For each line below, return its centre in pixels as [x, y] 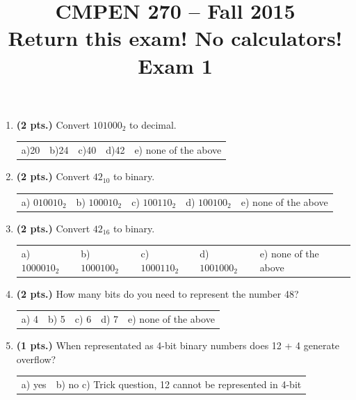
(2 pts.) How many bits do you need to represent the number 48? [157, 293]
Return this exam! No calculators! [175, 38]
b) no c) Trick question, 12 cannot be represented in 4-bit [179, 384]
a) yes [34, 384]
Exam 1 [175, 65]
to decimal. [153, 124]
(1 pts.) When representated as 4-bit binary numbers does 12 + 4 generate [178, 345]
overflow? [36, 359]
